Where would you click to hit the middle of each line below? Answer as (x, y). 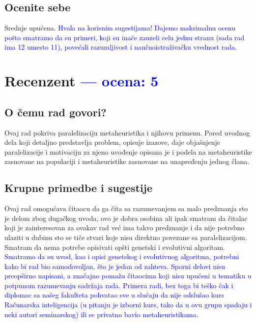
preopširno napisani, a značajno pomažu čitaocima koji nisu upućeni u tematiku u (128, 276)
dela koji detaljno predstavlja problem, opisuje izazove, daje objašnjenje (113, 142)
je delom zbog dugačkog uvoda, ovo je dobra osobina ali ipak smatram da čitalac (126, 218)
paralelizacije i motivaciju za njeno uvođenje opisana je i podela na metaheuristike (128, 151)
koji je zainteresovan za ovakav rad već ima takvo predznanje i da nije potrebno (125, 228)
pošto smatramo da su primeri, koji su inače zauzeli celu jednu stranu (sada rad (125, 37)
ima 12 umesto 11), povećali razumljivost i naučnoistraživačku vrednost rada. (121, 47)
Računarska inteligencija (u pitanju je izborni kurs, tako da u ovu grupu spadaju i (128, 305)
